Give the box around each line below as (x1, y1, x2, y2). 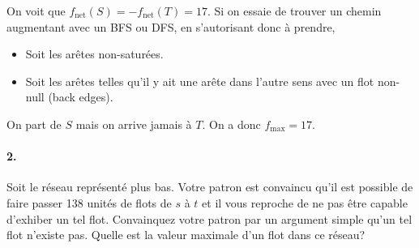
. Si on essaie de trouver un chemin (207, 2, 382, 19)
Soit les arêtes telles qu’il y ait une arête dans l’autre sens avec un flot (25, 72, 374, 89)
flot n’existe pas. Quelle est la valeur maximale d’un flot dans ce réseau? (6, 226, 366, 243)
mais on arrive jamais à (75, 115, 192, 132)
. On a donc (202, 115, 261, 132)
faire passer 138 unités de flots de (6, 194, 172, 211)
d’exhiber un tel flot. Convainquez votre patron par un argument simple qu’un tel (6, 210, 413, 227)
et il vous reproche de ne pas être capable (202, 194, 408, 211)
